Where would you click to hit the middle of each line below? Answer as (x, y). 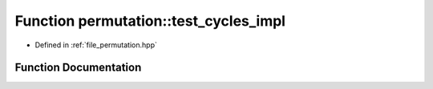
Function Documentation (78, 68)
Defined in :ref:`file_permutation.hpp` (96, 45)
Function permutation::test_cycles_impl (150, 21)
